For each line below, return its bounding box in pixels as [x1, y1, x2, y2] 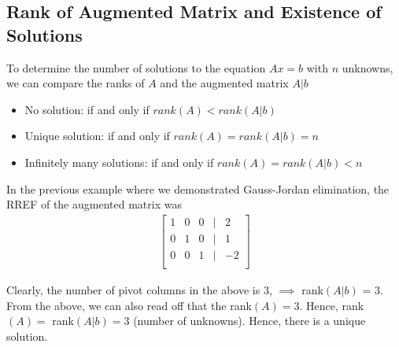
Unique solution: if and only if [24, 127, 170, 144]
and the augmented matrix [160, 75, 289, 91]
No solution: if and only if [24, 101, 150, 117]
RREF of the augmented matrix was [6, 196, 182, 212]
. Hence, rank [299, 297, 364, 313]
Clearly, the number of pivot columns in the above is [6, 281, 260, 297]
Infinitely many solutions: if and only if [24, 153, 214, 170]
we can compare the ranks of [6, 75, 145, 91]
